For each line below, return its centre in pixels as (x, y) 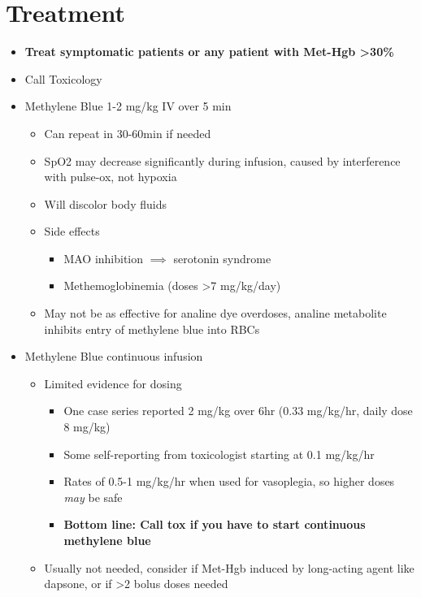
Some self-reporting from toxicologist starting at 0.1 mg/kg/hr (219, 454)
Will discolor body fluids (105, 203)
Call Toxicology (63, 78)
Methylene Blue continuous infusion (114, 356)
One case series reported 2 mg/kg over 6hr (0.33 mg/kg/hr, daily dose (238, 411)
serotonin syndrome (222, 258)
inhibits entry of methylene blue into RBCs (152, 329)
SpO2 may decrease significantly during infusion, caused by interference (222, 160)
